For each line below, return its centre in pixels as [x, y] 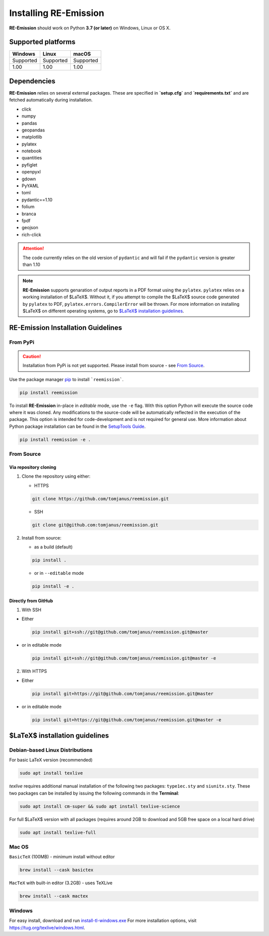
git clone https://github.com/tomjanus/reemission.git [100, 499]
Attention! [33, 249]
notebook [32, 151]
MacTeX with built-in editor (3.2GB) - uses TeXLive [61, 883]
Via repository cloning [33, 467]
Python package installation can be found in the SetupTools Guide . [77, 426]
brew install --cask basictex [57, 870]
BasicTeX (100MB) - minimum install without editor [62, 857]
